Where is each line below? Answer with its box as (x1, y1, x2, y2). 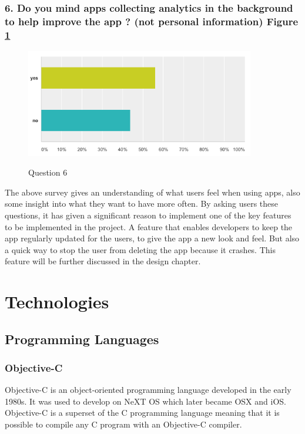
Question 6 (28, 166, 68, 179)
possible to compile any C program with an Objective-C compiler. (5, 418, 242, 430)
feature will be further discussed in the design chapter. (5, 255, 201, 267)
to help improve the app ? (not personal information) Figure (5, 14, 299, 28)
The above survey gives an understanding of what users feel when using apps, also (5, 186, 300, 198)
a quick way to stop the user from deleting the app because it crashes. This (5, 243, 276, 255)
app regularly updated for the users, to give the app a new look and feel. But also (5, 232, 300, 244)
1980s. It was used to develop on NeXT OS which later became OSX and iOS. (5, 395, 286, 407)
